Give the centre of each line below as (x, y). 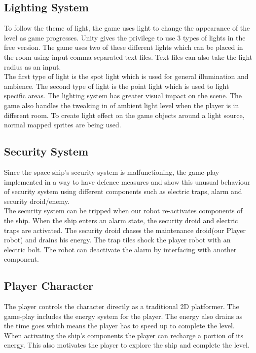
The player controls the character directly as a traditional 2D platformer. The (122, 306)
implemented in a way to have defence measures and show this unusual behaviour (127, 181)
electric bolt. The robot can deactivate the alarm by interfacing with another (120, 249)
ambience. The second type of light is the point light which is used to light (117, 86)
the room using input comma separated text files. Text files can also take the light (128, 57)
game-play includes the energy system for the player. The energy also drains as (123, 316)
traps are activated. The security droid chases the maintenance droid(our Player (125, 230)
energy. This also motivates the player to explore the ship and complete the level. (127, 345)
